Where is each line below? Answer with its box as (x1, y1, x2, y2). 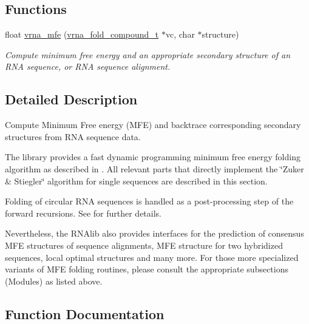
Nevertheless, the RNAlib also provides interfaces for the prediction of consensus (5, 227, 304, 240)
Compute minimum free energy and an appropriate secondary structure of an (5, 48, 291, 61)
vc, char (166, 28, 195, 41)
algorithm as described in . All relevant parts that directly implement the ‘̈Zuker (5, 162, 304, 175)
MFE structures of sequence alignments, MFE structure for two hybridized (5, 238, 283, 251)
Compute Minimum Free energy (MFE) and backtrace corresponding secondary (5, 118, 301, 131)
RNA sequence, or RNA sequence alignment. (5, 60, 171, 73)
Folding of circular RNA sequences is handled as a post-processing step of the (5, 195, 294, 208)
